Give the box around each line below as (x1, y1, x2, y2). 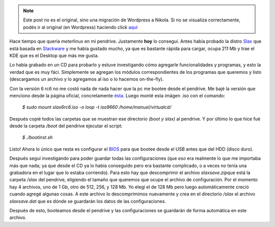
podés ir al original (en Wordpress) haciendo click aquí (23, 24, 137, 30)
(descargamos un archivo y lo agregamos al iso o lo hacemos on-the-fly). (9, 76, 164, 82)
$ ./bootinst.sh (22, 134, 53, 140)
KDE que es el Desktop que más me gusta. (9, 52, 99, 59)
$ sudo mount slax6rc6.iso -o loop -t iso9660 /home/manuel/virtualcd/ (22, 104, 172, 110)
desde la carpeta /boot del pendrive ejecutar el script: (9, 123, 123, 129)
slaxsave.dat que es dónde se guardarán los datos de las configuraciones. (9, 198, 167, 204)
